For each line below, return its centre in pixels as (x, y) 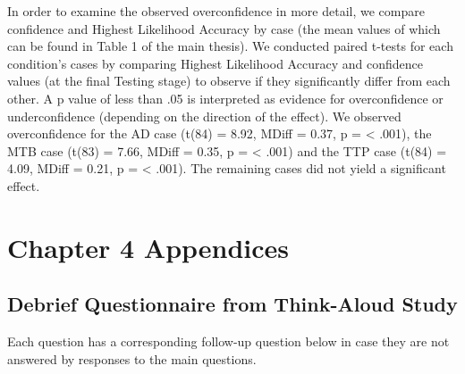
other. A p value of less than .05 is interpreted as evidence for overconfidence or (225, 98)
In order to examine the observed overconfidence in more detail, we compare (216, 11)
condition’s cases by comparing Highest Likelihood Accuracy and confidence (215, 63)
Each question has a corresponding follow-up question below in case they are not (228, 341)
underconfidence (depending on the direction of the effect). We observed (204, 116)
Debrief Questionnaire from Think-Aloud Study (232, 304)
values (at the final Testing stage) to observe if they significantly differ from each (229, 81)
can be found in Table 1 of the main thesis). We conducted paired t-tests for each (230, 46)
